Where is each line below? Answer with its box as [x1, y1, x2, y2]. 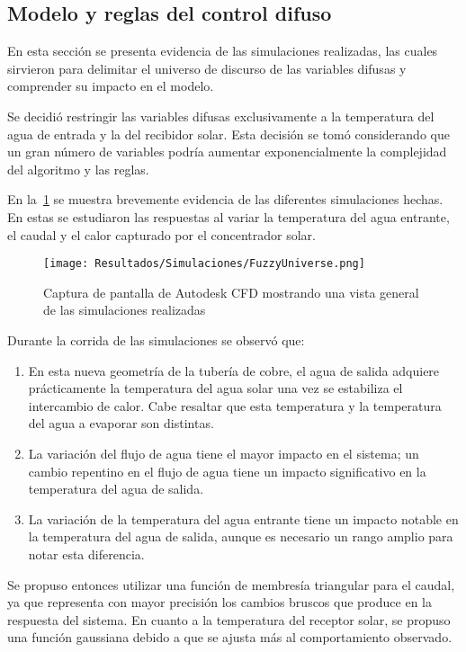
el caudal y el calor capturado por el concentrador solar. [7, 225, 316, 244]
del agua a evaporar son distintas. [28, 414, 214, 433]
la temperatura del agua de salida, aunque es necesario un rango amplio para [28, 527, 453, 546]
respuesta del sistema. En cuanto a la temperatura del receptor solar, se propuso [7, 610, 451, 629]
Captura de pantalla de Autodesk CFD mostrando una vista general [43, 282, 419, 301]
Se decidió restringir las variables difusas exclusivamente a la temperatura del [7, 106, 435, 125]
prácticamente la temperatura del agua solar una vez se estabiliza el [28, 379, 403, 397]
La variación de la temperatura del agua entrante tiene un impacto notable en [28, 509, 459, 528]
